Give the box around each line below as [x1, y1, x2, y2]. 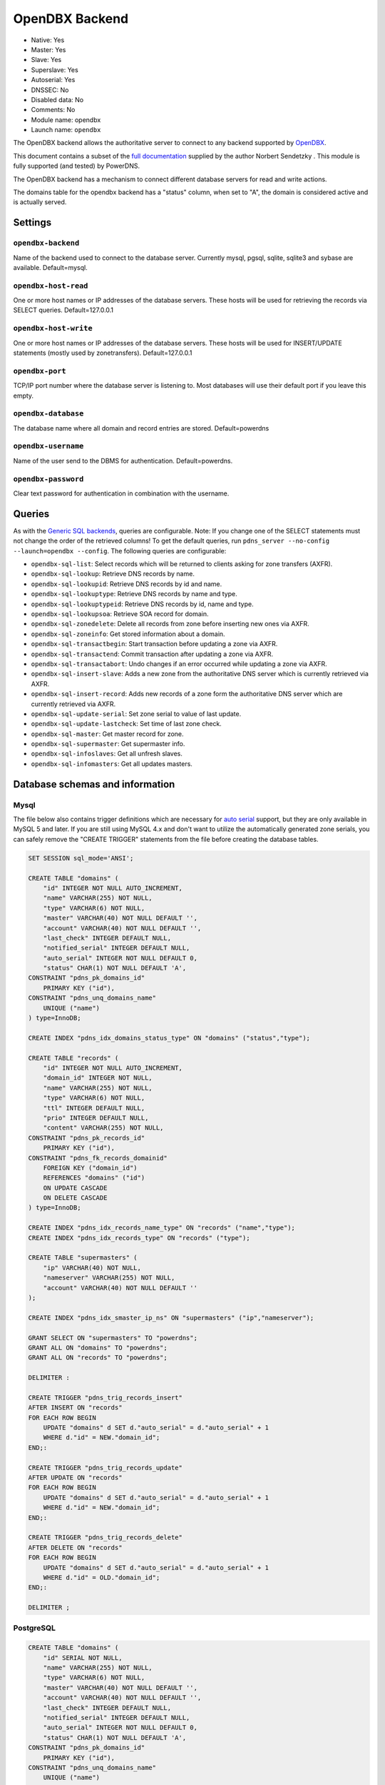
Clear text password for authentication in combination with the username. [13, 489, 230, 498]
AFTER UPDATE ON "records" [28, 1474, 123, 1482]
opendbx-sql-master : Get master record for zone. [31, 729, 185, 738]
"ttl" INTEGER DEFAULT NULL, [43, 1104, 145, 1112]
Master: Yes [31, 45, 66, 54]
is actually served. [13, 198, 67, 206]
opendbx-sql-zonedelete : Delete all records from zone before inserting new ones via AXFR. [31, 620, 309, 628]
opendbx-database [13, 409, 84, 418]
